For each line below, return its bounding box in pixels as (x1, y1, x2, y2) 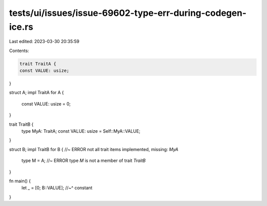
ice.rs (9, 21, 34, 32)
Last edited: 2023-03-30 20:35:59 (9, 39, 80, 45)
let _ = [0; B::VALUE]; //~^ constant (21, 185, 92, 191)
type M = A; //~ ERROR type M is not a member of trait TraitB (21, 157, 146, 163)
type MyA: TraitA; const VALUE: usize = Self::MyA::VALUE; (21, 128, 140, 134)
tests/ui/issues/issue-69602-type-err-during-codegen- (9, 7, 247, 18)
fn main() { (9, 178, 31, 184)
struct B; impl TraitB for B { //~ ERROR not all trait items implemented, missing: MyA (9, 146, 178, 152)
